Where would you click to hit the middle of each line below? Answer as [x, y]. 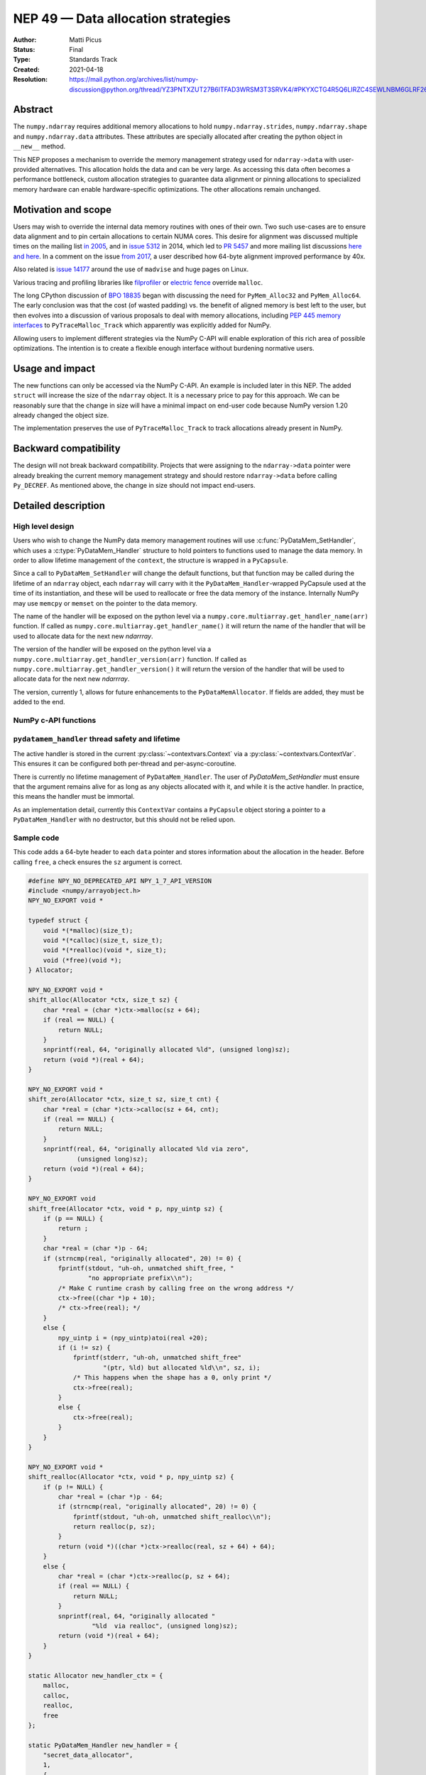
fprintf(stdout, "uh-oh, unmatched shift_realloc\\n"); [172, 1517]
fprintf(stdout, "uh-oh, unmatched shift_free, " [146, 1268]
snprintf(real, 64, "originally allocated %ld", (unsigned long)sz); [166, 1050]
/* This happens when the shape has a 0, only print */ [172, 1378]
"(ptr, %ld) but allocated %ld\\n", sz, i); [182, 1367]
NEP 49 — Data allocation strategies [122, 18]
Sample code [36, 838]
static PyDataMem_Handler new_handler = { [103, 1745]
